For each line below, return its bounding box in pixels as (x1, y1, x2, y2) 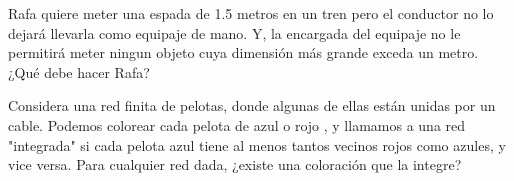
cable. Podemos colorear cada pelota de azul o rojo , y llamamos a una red (8, 114, 466, 135)
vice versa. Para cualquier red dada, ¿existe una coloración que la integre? (8, 154, 462, 175)
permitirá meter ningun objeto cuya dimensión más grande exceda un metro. (8, 42, 479, 63)
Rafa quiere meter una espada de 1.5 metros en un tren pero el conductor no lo (8, 3, 494, 23)
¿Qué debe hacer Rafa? (8, 61, 150, 82)
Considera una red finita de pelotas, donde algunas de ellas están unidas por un (8, 95, 496, 116)
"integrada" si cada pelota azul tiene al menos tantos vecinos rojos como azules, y (8, 134, 506, 155)
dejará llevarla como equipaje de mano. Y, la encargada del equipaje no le (8, 22, 461, 43)
